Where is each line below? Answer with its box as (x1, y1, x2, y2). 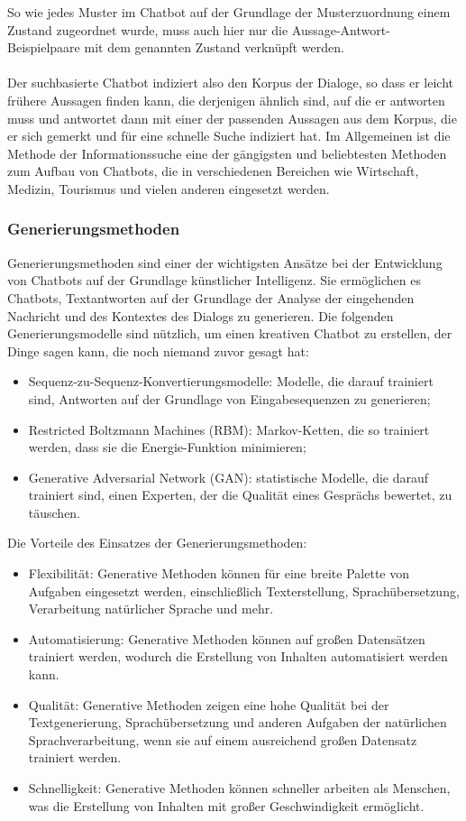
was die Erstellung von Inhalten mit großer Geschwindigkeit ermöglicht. (28, 796, 425, 815)
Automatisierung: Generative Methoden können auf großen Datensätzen (28, 629, 425, 648)
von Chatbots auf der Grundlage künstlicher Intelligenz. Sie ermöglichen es (7, 271, 422, 290)
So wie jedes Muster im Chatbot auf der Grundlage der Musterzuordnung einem (7, 3, 451, 21)
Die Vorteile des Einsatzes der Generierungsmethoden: (7, 533, 307, 552)
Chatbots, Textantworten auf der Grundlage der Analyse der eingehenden (7, 288, 415, 307)
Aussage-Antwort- (291, 20, 390, 39)
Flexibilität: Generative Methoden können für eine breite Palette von (28, 564, 409, 583)
